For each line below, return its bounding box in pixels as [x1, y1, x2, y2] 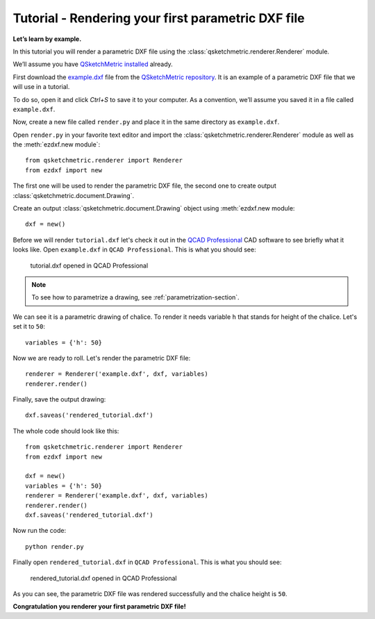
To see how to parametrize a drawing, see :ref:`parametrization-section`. [31, 293, 240, 302]
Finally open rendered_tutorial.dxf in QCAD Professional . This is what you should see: [12, 558, 282, 566]
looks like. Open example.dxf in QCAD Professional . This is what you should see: [12, 245, 256, 254]
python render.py [25, 543, 84, 550]
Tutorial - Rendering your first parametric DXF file [12, 10, 305, 26]
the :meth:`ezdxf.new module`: [12, 140, 101, 149]
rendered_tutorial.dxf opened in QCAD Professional [30, 574, 177, 582]
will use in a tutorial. [12, 83, 70, 91]
